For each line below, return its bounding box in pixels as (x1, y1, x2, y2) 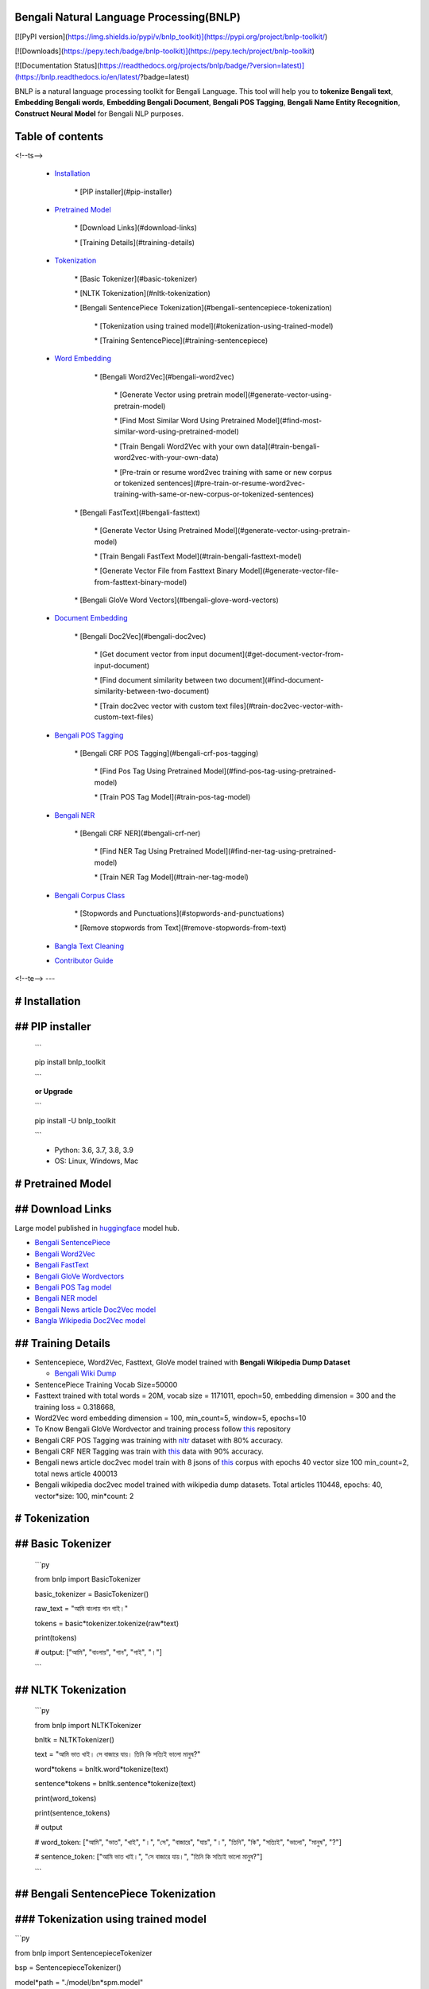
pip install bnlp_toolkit (34, 1057, 106, 1067)
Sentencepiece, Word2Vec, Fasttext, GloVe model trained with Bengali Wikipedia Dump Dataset (34, 1357, 351, 1367)
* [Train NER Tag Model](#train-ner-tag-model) (94, 872, 249, 882)
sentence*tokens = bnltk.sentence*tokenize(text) (34, 1779, 196, 1789)
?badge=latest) (140, 72, 190, 81)
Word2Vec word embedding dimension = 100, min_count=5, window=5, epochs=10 (34, 1413, 307, 1423)
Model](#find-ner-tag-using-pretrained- (204, 847, 337, 856)
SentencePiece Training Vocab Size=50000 (34, 1380, 178, 1389)
